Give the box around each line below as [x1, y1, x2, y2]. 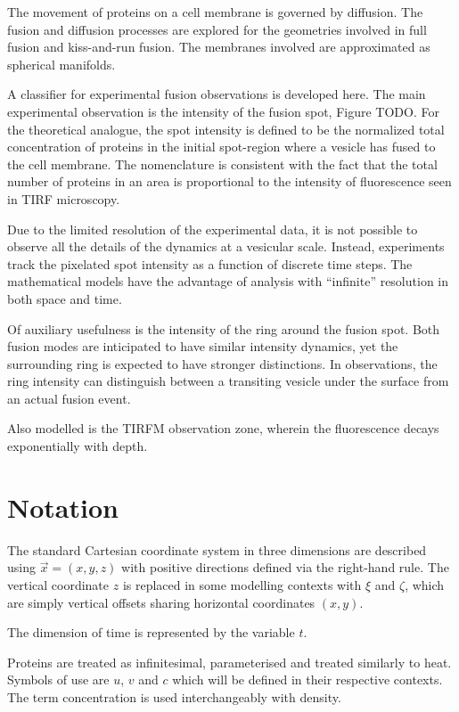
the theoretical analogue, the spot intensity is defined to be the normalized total [7, 119, 445, 138]
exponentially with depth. [7, 437, 148, 455]
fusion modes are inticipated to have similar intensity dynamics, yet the [7, 337, 398, 356]
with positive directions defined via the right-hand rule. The [121, 558, 449, 577]
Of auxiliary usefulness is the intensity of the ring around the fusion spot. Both [7, 319, 440, 338]
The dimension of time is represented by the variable [7, 623, 295, 642]
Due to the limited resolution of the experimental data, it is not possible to [7, 219, 418, 238]
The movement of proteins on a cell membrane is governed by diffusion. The [7, 3, 423, 20]
